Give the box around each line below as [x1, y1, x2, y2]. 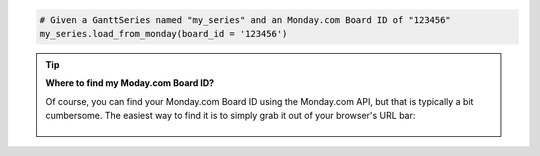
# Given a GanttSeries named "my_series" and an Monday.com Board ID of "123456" [39, 14, 452, 25]
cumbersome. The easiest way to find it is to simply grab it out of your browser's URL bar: [45, 110, 416, 122]
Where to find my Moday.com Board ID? [45, 77, 215, 89]
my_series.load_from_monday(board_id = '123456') [39, 28, 288, 39]
